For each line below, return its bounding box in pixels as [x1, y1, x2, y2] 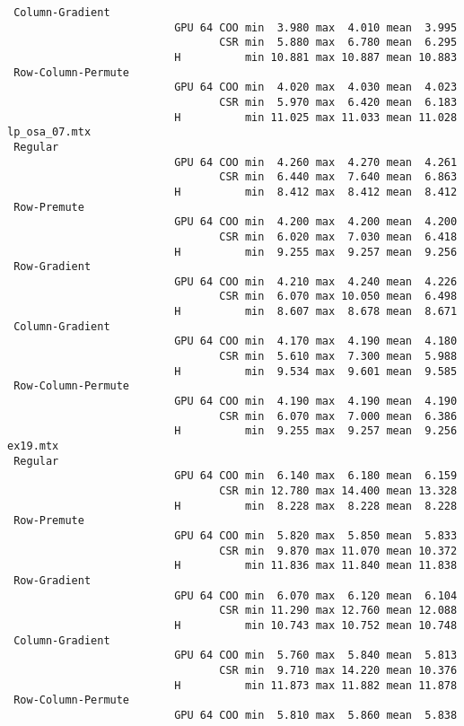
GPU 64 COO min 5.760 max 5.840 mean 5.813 [174, 649, 458, 662]
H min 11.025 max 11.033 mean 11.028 [174, 110, 458, 124]
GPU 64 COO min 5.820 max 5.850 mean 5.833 [174, 529, 458, 542]
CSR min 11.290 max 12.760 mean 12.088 [219, 604, 458, 617]
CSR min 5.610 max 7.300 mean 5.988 [219, 350, 458, 363]
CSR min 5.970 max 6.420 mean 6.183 [219, 95, 458, 109]
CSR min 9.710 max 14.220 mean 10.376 [219, 663, 458, 677]
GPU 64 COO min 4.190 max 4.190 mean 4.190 [174, 395, 458, 408]
